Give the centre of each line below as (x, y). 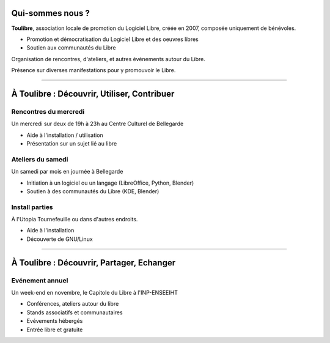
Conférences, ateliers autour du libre (73, 304)
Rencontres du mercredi (48, 111)
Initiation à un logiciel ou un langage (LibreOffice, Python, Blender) (110, 183)
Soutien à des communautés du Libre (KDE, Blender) (93, 191)
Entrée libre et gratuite (55, 330)
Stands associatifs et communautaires (75, 312)
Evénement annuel (40, 280)
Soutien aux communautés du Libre (71, 48)
